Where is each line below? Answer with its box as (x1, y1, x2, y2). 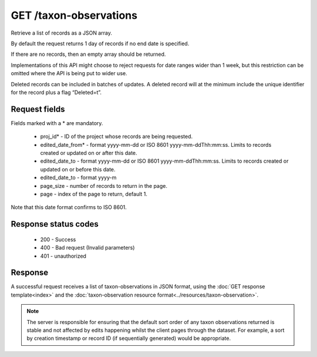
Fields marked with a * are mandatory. (11, 119, 103, 126)
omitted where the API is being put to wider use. (11, 70, 127, 77)
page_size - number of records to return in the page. (40, 182, 167, 189)
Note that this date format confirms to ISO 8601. (11, 204, 127, 211)
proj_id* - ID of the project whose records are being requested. (40, 133, 193, 140)
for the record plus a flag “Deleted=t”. (11, 89, 102, 96)
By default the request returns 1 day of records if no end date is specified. (11, 40, 190, 47)
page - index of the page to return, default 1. (40, 190, 148, 197)
